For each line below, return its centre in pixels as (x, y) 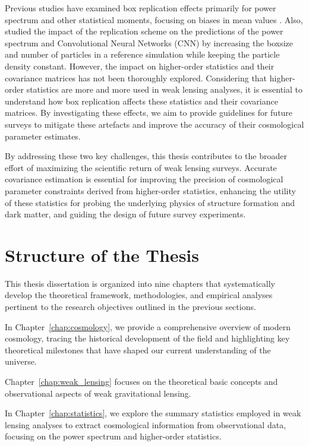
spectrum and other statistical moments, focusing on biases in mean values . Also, (154, 19)
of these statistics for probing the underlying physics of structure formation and (150, 202)
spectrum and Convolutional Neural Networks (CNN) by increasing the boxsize (149, 42)
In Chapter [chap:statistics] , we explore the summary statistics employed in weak (153, 413)
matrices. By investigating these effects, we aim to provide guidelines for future (149, 113)
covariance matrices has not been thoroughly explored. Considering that (136, 78)
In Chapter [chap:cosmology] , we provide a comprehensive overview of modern (148, 326)
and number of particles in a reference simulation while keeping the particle (142, 54)
